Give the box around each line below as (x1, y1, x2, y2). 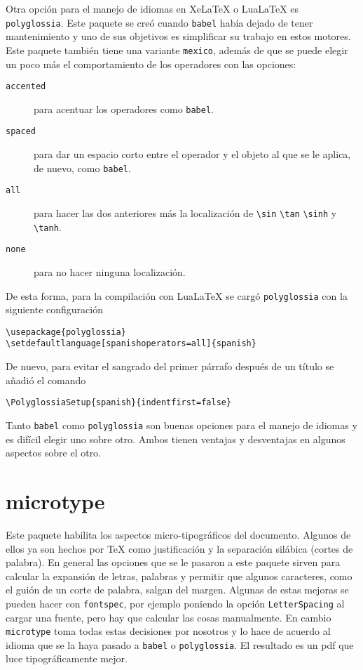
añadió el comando (6, 372, 86, 387)
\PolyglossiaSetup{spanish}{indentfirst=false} (6, 398, 232, 408)
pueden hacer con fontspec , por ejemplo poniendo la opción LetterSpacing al (6, 596, 345, 610)
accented (6, 81, 46, 92)
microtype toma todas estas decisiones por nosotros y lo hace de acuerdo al (6, 624, 331, 638)
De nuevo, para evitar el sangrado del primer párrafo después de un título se (6, 359, 334, 374)
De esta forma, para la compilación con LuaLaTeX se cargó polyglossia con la (6, 288, 348, 303)
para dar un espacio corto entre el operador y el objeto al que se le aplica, (34, 147, 351, 162)
